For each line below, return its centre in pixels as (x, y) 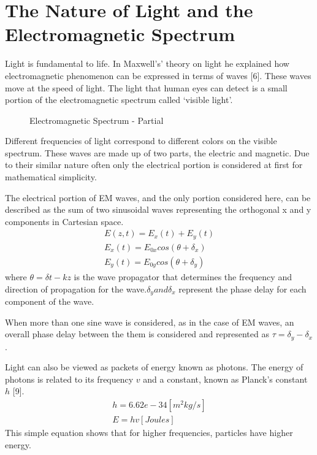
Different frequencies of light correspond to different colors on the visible (141, 141)
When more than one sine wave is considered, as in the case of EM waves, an (150, 322)
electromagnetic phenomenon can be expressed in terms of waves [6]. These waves (158, 75)
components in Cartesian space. (64, 221)
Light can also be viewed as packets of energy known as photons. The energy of (154, 367)
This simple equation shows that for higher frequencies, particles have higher (149, 433)
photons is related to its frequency (69, 379)
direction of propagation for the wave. (76, 289)
